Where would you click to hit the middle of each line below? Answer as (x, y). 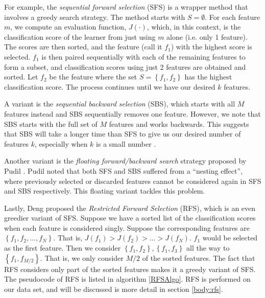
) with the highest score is (211, 47)
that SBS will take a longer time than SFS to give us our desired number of (123, 134)
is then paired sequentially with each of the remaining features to (143, 56)
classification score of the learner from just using (80, 36)
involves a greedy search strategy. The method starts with (95, 17)
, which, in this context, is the (194, 27)
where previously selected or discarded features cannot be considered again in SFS (133, 181)
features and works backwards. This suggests (179, 124)
